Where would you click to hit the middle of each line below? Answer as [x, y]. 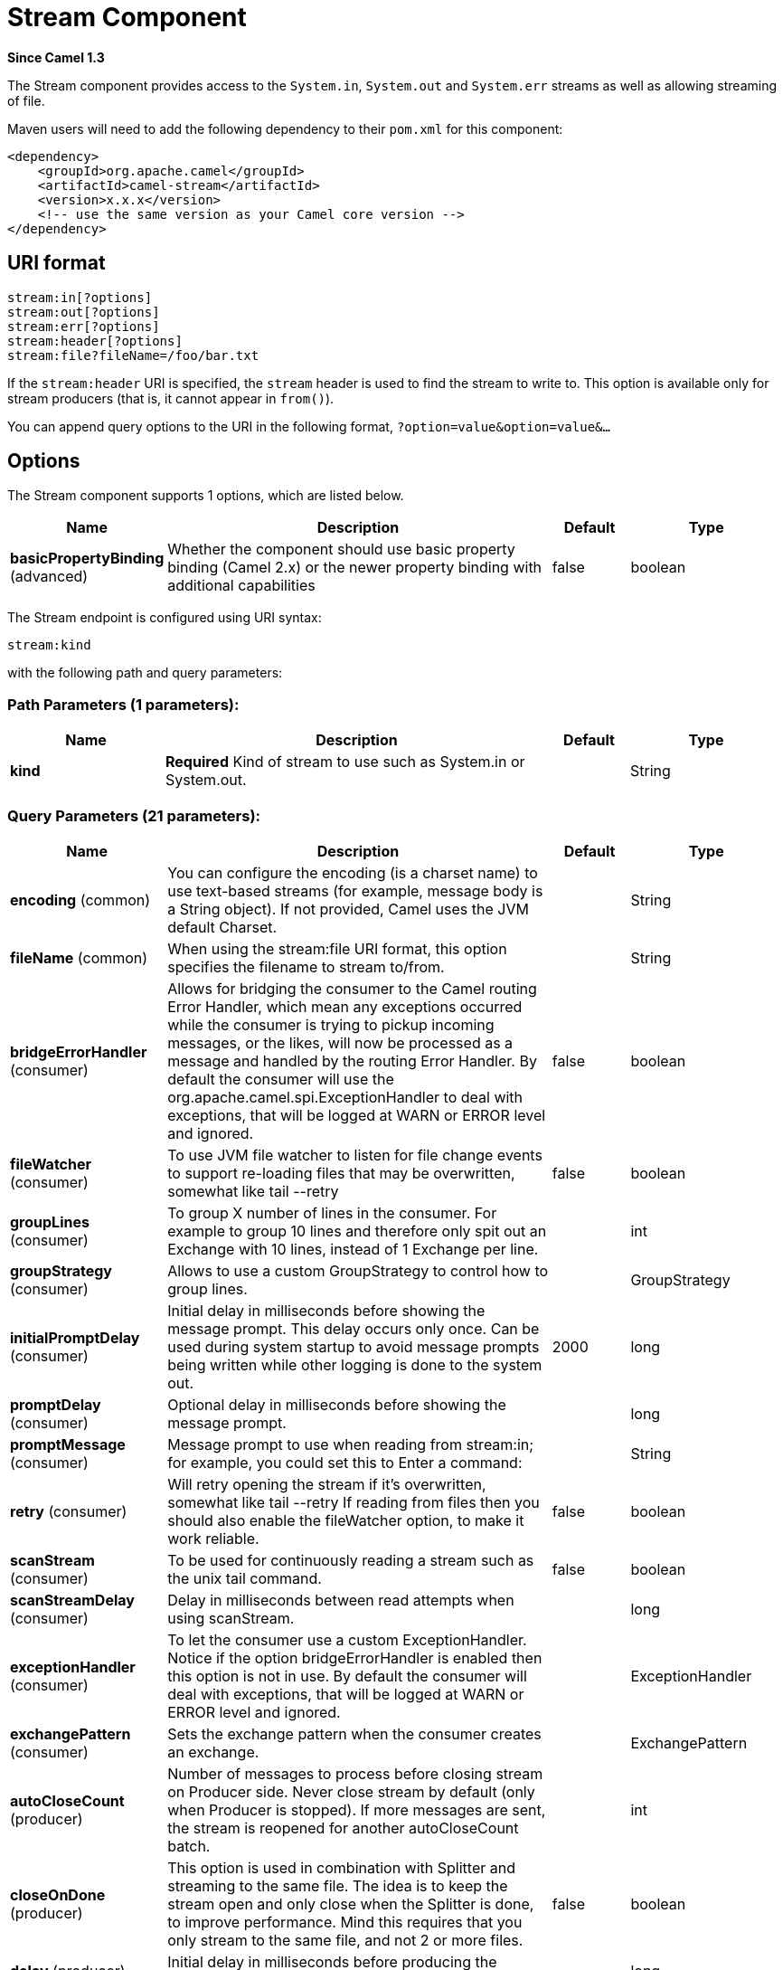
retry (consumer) [69, 1511]
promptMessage [68, 1444]
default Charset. [222, 927]
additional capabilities [241, 586]
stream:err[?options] [84, 326]
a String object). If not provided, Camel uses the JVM [348, 909]
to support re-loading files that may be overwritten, [341, 1173]
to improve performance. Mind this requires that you [345, 1922]
